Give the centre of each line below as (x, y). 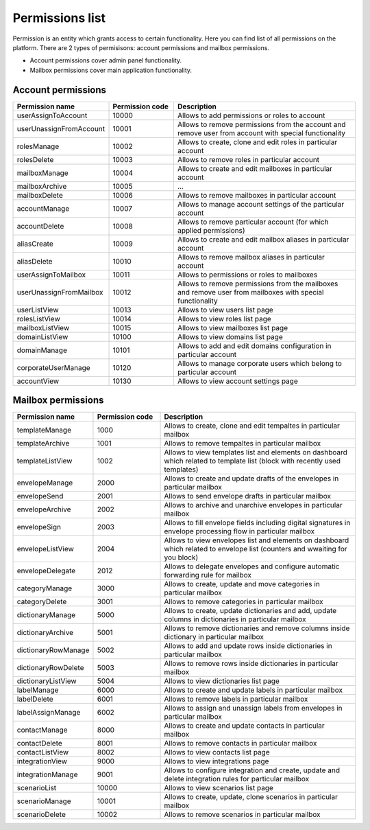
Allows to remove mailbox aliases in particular (251, 257)
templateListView (45, 461)
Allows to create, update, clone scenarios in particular (251, 797)
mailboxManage (42, 173)
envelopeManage (45, 483)
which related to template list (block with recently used (252, 461)
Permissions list (59, 18)
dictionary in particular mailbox (214, 637)
